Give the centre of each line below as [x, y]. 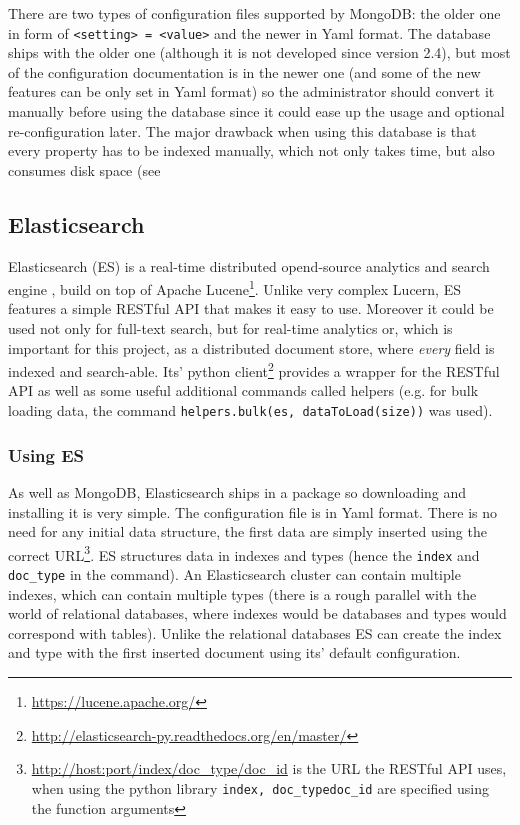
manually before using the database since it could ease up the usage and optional [256, 111]
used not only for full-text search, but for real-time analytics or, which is [230, 328]
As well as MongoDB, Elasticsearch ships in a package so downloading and [237, 491]
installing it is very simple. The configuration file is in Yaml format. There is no [252, 511]
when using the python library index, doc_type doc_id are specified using [260, 787]
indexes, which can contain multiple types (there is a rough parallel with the [242, 593]
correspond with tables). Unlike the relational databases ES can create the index [255, 632]
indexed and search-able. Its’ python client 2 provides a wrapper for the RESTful [254, 369]
